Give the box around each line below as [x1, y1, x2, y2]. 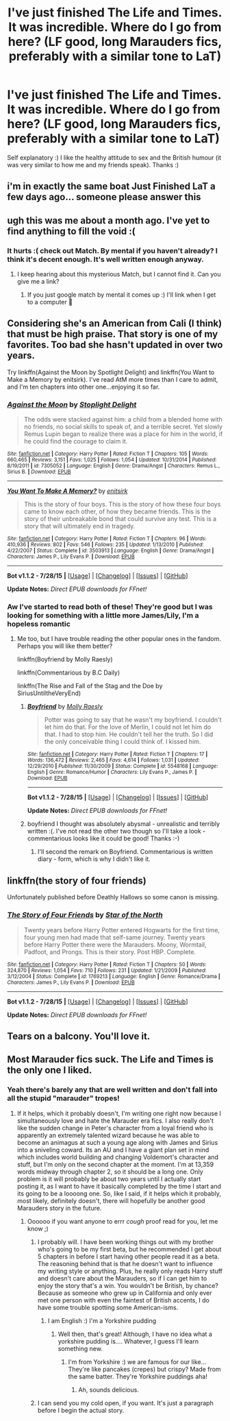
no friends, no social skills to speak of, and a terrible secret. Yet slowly [23, 423, 223, 431]
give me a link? [16, 278, 60, 286]
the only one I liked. [7, 1065, 92, 1076]
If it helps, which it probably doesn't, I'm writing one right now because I [16, 1109, 221, 1117]
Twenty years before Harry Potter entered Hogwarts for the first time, [23, 925, 220, 934]
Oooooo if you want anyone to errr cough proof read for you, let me [27, 1217, 218, 1225]
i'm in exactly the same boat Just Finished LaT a [7, 180, 216, 193]
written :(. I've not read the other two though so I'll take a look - [27, 827, 206, 836]
